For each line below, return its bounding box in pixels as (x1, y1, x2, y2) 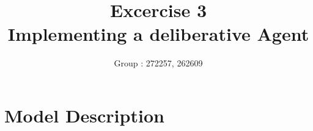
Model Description (4, 102, 164, 127)
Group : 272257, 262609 (114, 57, 203, 69)
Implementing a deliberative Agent (7, 21, 309, 46)
